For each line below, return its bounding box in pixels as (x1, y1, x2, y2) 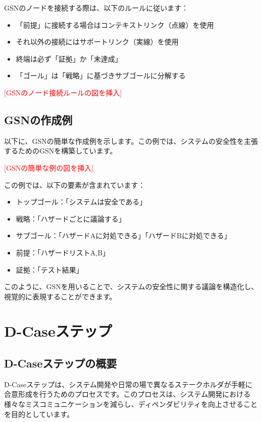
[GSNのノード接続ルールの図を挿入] (4, 87, 122, 97)
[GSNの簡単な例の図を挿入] (4, 162, 94, 173)
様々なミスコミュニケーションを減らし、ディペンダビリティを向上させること (4, 399, 257, 409)
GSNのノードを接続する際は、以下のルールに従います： (4, 3, 189, 13)
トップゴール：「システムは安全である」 (16, 196, 147, 207)
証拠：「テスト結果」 (16, 264, 83, 275)
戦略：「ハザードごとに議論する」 (16, 213, 126, 224)
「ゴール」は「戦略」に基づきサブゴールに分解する (16, 70, 186, 81)
